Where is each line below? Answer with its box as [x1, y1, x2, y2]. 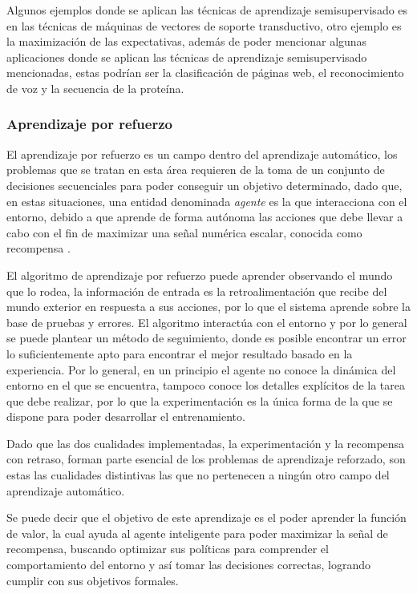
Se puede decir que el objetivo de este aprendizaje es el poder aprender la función [6, 509, 407, 526]
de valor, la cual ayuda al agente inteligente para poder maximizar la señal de [6, 524, 388, 541]
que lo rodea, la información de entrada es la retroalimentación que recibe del [6, 282, 387, 299]
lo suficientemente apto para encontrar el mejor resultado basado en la [6, 345, 353, 362]
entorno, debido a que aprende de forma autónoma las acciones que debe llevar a [6, 208, 403, 225]
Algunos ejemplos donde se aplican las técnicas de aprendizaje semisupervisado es [6, 2, 408, 18]
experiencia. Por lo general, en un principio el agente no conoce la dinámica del [6, 361, 396, 378]
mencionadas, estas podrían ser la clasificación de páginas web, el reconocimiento [6, 64, 404, 81]
